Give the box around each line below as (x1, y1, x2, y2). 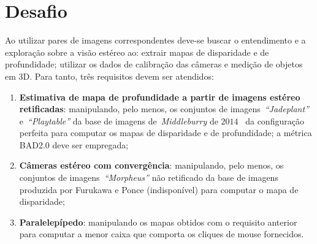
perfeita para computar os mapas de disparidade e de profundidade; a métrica (19, 126, 312, 139)
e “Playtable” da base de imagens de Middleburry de (19, 114, 218, 127)
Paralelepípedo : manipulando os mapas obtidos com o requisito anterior (19, 215, 297, 228)
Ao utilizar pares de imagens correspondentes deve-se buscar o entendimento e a (5, 34, 306, 47)
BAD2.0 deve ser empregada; (19, 138, 129, 151)
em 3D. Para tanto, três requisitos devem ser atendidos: (5, 69, 214, 82)
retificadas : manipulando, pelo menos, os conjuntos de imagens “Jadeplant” (19, 102, 309, 115)
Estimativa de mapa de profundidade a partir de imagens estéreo (19, 90, 300, 103)
